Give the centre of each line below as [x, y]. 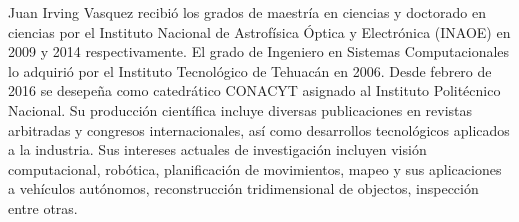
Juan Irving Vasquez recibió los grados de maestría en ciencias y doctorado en [247, 12]
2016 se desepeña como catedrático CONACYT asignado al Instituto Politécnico [254, 90]
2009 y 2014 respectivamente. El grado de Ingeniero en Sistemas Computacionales [259, 51]
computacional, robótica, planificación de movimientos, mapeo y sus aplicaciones [255, 168]
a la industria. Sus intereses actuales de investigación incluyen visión [217, 149]
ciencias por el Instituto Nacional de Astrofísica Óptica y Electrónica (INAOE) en [259, 31]
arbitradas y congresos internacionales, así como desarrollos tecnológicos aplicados [259, 129]
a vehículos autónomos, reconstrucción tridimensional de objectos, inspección [243, 188]
